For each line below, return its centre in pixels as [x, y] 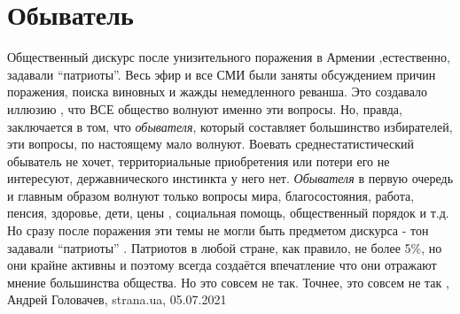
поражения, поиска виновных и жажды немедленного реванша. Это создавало [217, 92]
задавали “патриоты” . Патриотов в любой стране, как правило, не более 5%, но [225, 247]
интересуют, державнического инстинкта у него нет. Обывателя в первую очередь [230, 178]
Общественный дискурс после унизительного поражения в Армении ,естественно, [229, 57]
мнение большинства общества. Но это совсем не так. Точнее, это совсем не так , [228, 282]
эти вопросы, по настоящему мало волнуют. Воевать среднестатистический [211, 144]
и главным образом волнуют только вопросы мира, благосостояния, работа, [211, 195]
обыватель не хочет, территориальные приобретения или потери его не [199, 161]
